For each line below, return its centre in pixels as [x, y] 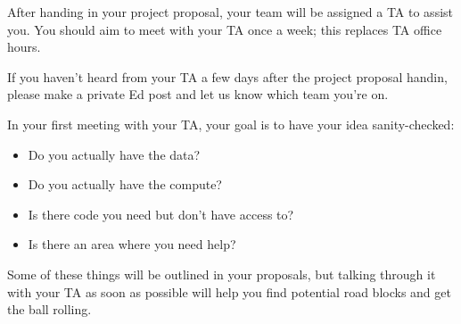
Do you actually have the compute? [125, 184]
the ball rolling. [49, 309]
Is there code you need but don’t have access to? [161, 214]
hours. [24, 47]
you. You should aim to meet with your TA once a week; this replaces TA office [225, 29]
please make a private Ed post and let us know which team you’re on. [198, 94]
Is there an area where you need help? [132, 244]
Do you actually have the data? [114, 154]
